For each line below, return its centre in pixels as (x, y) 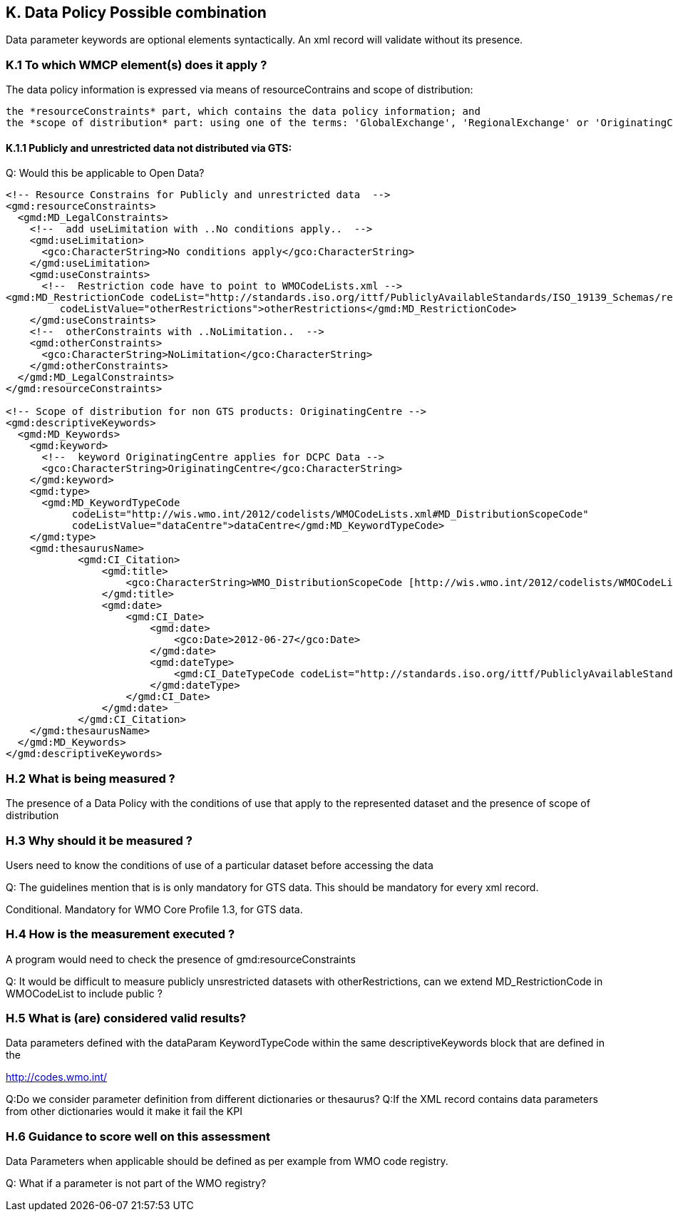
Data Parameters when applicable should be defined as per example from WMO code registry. (227, 1161)
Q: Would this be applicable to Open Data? (105, 173)
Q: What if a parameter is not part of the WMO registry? (136, 1183)
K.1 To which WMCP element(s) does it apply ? (137, 65)
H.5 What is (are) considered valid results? (126, 1018)
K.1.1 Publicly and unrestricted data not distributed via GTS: (149, 148)
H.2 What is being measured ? (91, 778)
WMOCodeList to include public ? (84, 993)
